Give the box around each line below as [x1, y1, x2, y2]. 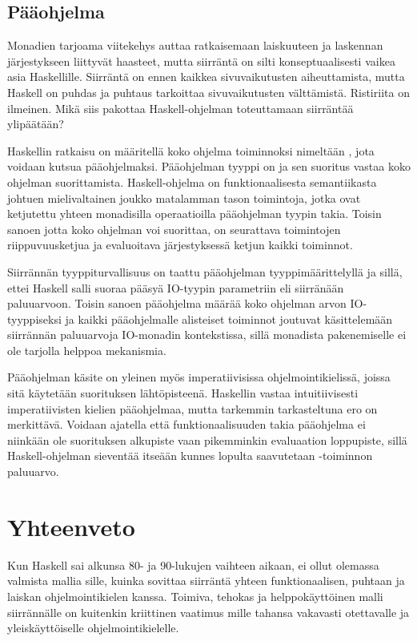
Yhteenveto [7, 510, 135, 542]
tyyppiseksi [7, 310, 62, 327]
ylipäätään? [7, 115, 64, 132]
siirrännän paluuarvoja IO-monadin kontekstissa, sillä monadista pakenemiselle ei [7, 326, 407, 343]
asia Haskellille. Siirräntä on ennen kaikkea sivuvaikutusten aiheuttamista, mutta [7, 68, 405, 85]
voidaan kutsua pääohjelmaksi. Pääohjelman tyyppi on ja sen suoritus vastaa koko [7, 158, 411, 175]
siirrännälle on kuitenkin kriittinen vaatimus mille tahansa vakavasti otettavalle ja [7, 603, 410, 620]
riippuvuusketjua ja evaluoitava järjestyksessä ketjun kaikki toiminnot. [7, 236, 353, 253]
